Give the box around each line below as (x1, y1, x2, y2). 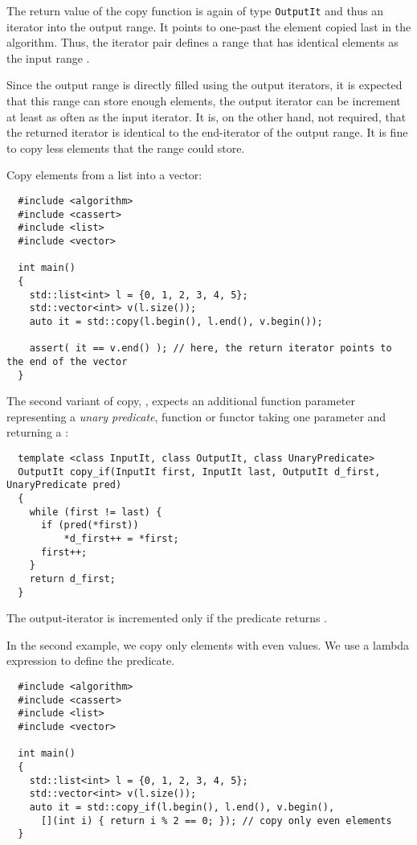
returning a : (6, 424, 69, 441)
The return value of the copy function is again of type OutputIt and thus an (6, 2, 383, 18)
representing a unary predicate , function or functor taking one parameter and (6, 408, 386, 425)
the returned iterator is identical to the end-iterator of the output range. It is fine (6, 124, 408, 141)
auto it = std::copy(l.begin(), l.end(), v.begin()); (29, 315, 323, 327)
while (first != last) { (29, 506, 162, 518)
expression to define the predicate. (6, 652, 175, 669)
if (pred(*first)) (40, 519, 139, 531)
